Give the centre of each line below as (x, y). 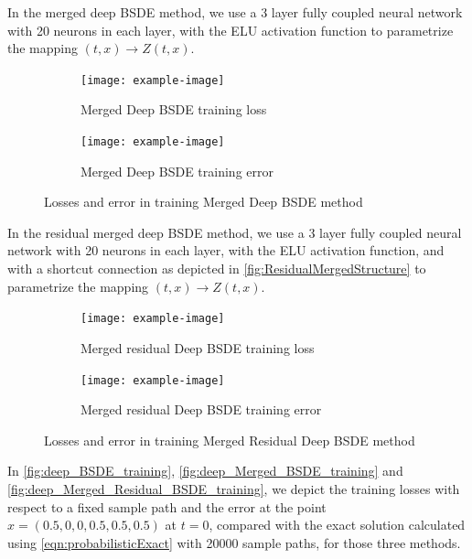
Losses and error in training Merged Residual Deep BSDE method (230, 440)
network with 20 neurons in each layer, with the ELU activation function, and (226, 250)
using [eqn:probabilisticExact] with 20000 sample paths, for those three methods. (234, 542)
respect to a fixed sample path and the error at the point (167, 506)
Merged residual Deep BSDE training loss (198, 347)
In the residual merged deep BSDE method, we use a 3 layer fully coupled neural (235, 232)
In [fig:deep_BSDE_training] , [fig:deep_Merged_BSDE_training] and (205, 471)
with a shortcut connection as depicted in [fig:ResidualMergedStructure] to (217, 269)
